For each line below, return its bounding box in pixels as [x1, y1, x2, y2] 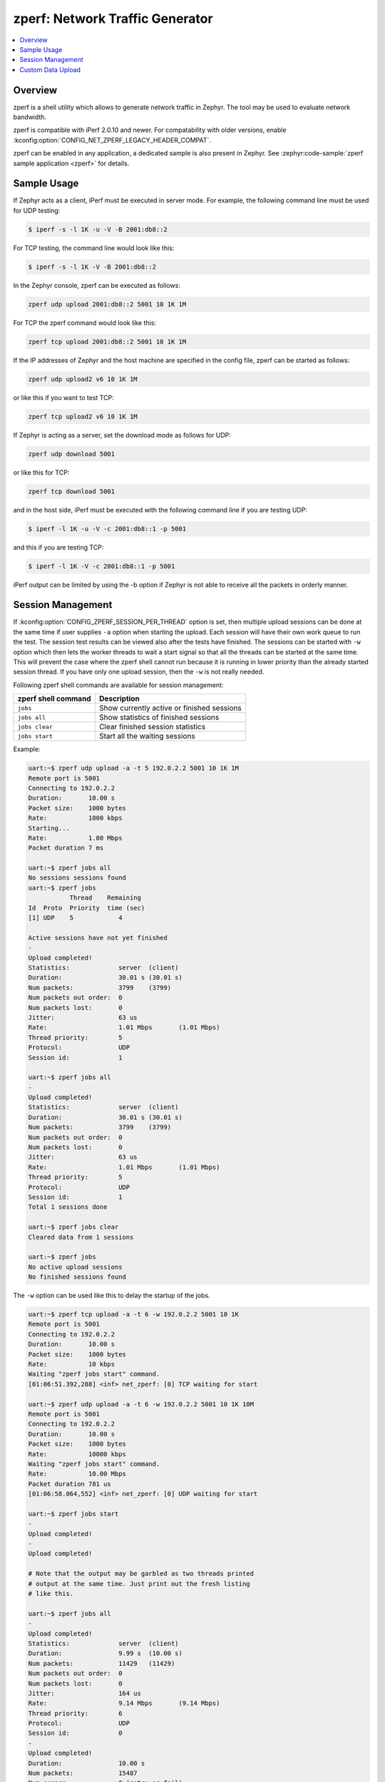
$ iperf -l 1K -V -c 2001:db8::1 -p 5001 [28, 562, 175, 570]
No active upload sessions [28, 1262, 123, 1271]
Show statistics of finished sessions [98, 713, 220, 723]
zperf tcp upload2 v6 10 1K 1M [28, 412, 138, 421]
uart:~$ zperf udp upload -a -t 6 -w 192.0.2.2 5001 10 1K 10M [28, 1400, 255, 1408]
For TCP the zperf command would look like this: [13, 318, 157, 327]
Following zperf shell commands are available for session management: [13, 681, 224, 689]
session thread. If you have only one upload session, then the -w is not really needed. [13, 667, 265, 676]
